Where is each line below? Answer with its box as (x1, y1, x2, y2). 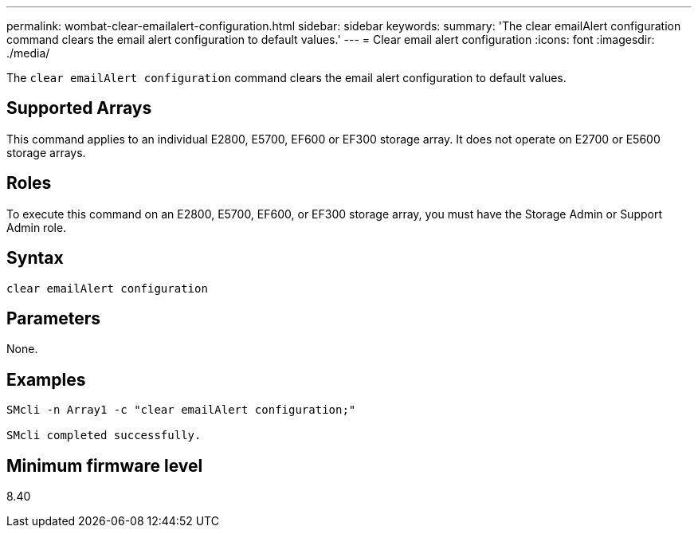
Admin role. (6, 220, 67, 234)
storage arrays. (6, 145, 86, 159)
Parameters (6, 308, 100, 328)
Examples (6, 369, 86, 390)
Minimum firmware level (6, 455, 203, 476)
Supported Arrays (6, 98, 152, 119)
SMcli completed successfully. (6, 429, 202, 442)
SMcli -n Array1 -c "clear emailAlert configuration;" (6, 403, 356, 417)
